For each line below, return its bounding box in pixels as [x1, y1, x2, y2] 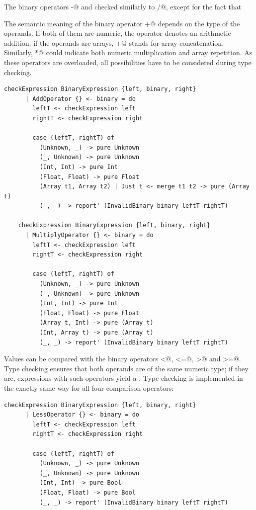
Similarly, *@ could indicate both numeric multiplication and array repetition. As [4, 47, 253, 58]
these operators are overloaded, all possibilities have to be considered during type [4, 57, 252, 67]
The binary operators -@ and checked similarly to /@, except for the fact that [4, 1, 242, 11]
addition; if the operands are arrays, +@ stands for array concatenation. [4, 37, 224, 48]
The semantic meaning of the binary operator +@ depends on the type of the [4, 18, 240, 28]
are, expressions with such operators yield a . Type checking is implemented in [4, 373, 243, 383]
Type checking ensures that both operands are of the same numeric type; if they [4, 363, 249, 373]
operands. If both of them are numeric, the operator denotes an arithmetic [4, 28, 231, 38]
